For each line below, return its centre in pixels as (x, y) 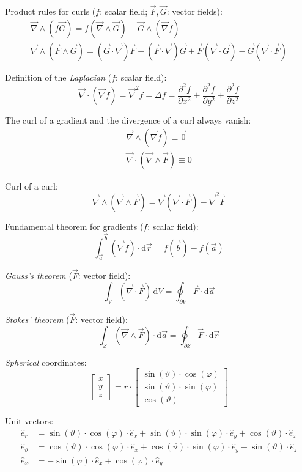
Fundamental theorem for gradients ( (74, 226)
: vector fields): (194, 11)
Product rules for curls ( (50, 11)
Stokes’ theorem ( (37, 319)
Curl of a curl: (31, 186)
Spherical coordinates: (46, 362)
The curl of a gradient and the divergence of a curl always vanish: (128, 120)
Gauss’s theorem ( (39, 275)
